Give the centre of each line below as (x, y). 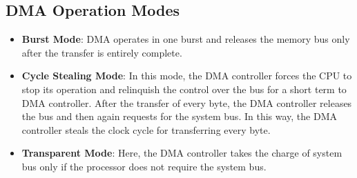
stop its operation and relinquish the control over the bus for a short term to (184, 89)
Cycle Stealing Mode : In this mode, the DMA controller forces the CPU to (187, 76)
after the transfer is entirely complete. (102, 52)
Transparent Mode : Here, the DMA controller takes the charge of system (182, 153)
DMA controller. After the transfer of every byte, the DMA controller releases (187, 102)
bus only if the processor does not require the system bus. (144, 166)
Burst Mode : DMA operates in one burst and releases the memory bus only (186, 39)
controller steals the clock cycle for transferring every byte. (146, 129)
